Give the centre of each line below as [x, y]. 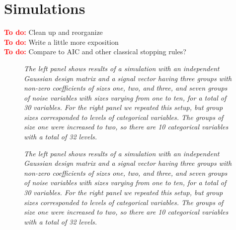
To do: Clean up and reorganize [53, 32]
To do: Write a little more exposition [61, 42]
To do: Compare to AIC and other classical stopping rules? [95, 52]
